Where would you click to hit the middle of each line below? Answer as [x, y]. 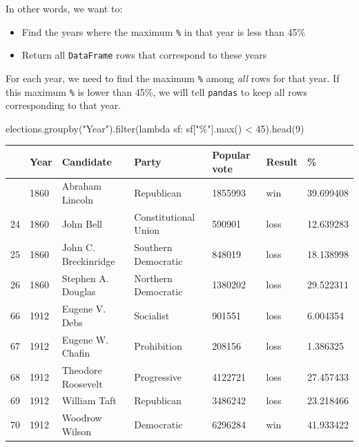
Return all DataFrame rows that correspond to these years [144, 55]
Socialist [152, 315]
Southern [153, 247]
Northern [153, 278]
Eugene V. [84, 309]
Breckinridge [88, 260]
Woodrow [82, 418]
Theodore [82, 369]
